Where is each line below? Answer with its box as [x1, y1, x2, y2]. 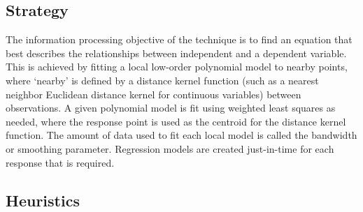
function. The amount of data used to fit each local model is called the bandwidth [6, 128, 357, 142]
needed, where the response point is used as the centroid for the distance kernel [6, 114, 346, 128]
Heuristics [6, 189, 80, 211]
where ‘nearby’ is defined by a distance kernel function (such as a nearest [6, 73, 319, 87]
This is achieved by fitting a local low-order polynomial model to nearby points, [6, 59, 348, 74]
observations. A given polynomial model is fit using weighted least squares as [6, 100, 336, 115]
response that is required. [6, 155, 115, 169]
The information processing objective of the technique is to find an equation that [6, 32, 353, 47]
